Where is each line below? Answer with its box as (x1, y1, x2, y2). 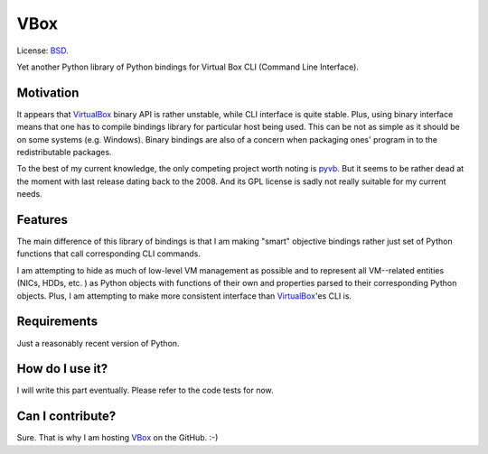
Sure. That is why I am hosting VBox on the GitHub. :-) (16, 432, 219, 443)
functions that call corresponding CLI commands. (16, 248, 202, 259)
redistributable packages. (16, 147, 112, 158)
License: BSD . (16, 45, 69, 56)
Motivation (16, 85, 80, 100)
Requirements (16, 314, 99, 329)
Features (16, 212, 68, 227)
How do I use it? (16, 361, 108, 376)
